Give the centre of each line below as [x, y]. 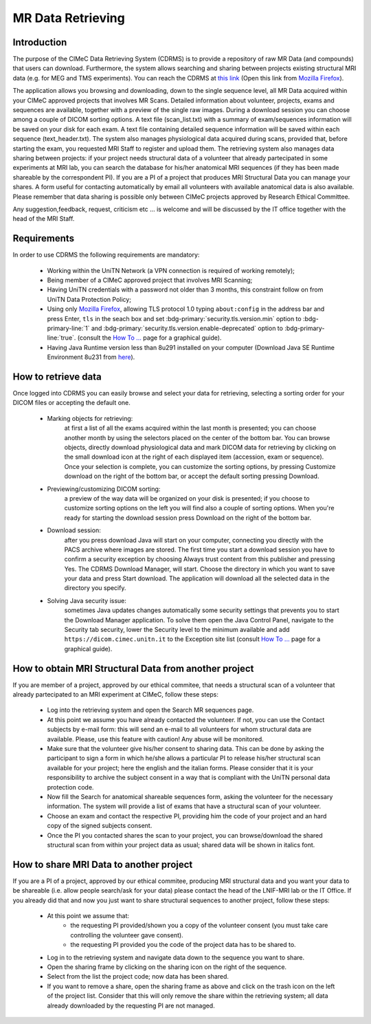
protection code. [70, 787]
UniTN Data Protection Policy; [89, 299]
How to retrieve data [57, 377]
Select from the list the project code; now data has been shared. [138, 977]
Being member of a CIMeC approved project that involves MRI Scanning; [150, 280]
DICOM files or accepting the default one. [71, 403]
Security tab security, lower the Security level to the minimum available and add [177, 630]
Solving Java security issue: [87, 600]
